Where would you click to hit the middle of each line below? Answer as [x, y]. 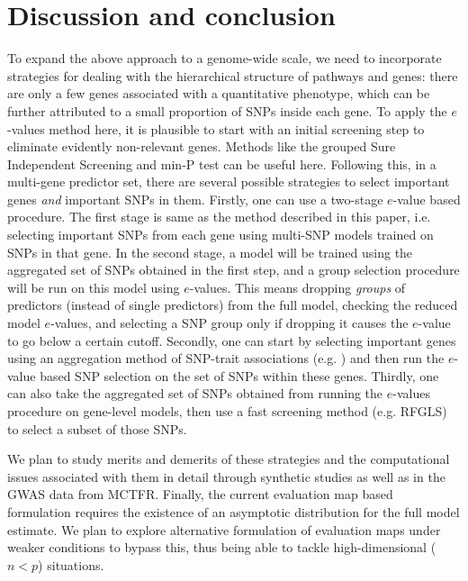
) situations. [71, 564]
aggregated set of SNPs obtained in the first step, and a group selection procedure [234, 270]
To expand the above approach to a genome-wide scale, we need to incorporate [225, 58]
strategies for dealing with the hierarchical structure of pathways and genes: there [233, 75]
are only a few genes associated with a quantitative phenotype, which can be [219, 93]
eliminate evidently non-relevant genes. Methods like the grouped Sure [202, 146]
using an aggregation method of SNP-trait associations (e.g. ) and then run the [226, 358]
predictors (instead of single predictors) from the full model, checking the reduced [233, 305]
